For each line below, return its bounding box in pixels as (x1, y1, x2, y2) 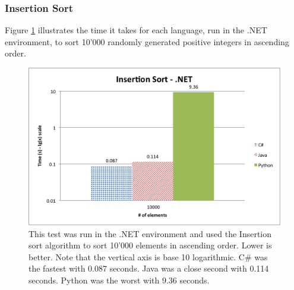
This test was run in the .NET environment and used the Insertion (29, 227, 272, 239)
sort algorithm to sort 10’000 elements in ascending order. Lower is (29, 239, 272, 251)
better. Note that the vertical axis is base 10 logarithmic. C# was (29, 250, 268, 263)
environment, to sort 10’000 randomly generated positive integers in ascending (5, 35, 289, 48)
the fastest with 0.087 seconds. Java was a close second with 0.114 (29, 262, 269, 275)
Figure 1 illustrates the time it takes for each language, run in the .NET (5, 24, 267, 36)
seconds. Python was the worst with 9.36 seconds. (29, 273, 210, 286)
